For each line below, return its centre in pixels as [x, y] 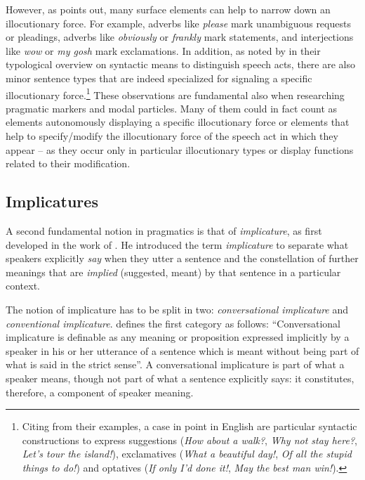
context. [23, 286]
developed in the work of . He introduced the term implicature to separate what [177, 244]
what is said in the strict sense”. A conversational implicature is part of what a [175, 364]
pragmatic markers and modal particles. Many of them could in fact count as [172, 108]
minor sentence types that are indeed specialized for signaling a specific [159, 78]
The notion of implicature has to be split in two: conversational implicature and [177, 309]
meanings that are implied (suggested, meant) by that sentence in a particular [173, 272]
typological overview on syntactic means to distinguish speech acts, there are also [180, 64]
